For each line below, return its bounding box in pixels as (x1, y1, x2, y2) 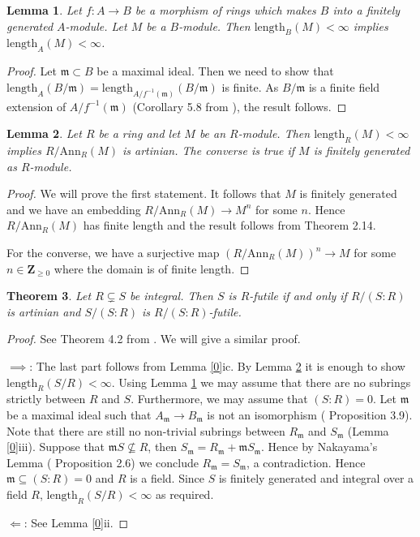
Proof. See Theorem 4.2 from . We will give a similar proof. (6, 330, 301, 347)
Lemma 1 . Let (6, 2, 82, 18)
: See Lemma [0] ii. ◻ (24, 513, 129, 531)
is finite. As (221, 78, 279, 95)
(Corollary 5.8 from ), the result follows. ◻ (132, 97, 347, 114)
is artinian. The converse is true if (122, 142, 295, 159)
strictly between (6, 390, 86, 407)
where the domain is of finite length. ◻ (54, 260, 250, 277)
